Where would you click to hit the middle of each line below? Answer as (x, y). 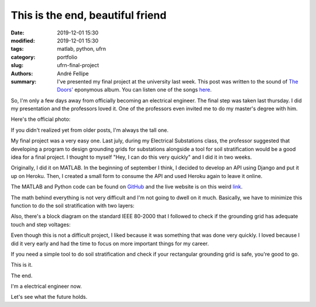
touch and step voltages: (41, 224)
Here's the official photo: (41, 119)
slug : (17, 65)
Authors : (22, 74)
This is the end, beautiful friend (89, 15)
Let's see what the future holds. (49, 297)
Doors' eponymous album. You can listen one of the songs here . (134, 90)
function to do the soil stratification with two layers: (73, 205)
